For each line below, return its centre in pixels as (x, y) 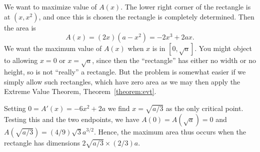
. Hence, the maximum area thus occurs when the (170, 131)
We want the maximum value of (53, 48)
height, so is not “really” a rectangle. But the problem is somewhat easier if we (125, 71)
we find (119, 108)
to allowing (21, 60)
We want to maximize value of (50, 6)
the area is (20, 27)
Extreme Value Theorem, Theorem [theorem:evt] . (80, 91)
